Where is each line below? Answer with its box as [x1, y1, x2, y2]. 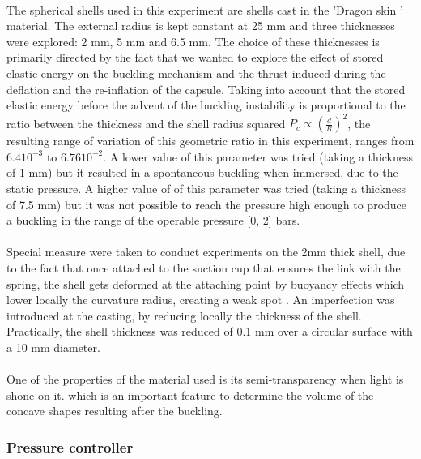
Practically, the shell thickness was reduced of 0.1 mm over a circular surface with [6, 323, 413, 340]
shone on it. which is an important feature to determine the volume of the [6, 386, 374, 403]
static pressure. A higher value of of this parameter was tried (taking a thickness [6, 180, 406, 197]
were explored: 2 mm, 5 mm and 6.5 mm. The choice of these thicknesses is [6, 32, 380, 49]
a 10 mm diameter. [6, 338, 100, 355]
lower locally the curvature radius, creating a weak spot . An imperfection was [6, 291, 395, 308]
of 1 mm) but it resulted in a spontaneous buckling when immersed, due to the [6, 164, 398, 181]
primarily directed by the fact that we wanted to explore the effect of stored [6, 49, 384, 66]
